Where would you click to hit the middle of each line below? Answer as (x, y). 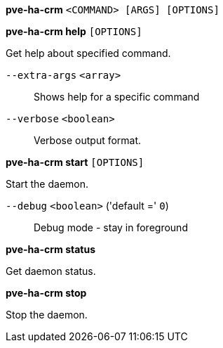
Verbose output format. (88, 140)
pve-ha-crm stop (46, 293)
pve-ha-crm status (50, 249)
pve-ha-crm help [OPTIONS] (74, 31)
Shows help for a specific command (117, 97)
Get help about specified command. (88, 53)
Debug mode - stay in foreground (111, 227)
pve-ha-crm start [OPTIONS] (75, 162)
